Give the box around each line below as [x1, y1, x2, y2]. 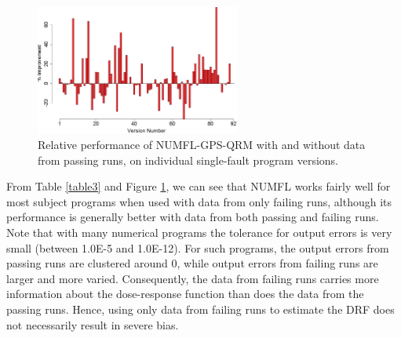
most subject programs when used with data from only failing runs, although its [6, 193, 392, 209]
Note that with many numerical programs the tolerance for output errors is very [6, 224, 392, 241]
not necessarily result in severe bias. [6, 316, 179, 333]
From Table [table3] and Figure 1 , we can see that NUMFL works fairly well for [6, 178, 391, 194]
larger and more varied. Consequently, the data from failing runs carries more [6, 270, 379, 286]
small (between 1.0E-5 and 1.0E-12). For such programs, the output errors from [6, 239, 389, 256]
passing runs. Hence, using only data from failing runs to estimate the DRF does [6, 301, 395, 317]
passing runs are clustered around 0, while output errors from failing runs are [6, 255, 378, 271]
